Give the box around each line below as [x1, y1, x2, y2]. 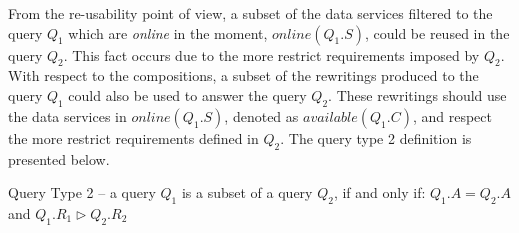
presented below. [8, 148, 110, 169]
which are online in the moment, [68, 22, 268, 43]
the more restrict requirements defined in [8, 127, 259, 148]
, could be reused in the [364, 22, 510, 43]
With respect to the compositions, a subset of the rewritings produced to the [8, 65, 479, 86]
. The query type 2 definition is [280, 127, 472, 148]
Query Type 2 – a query [8, 182, 156, 203]
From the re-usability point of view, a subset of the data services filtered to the [8, 3, 493, 23]
